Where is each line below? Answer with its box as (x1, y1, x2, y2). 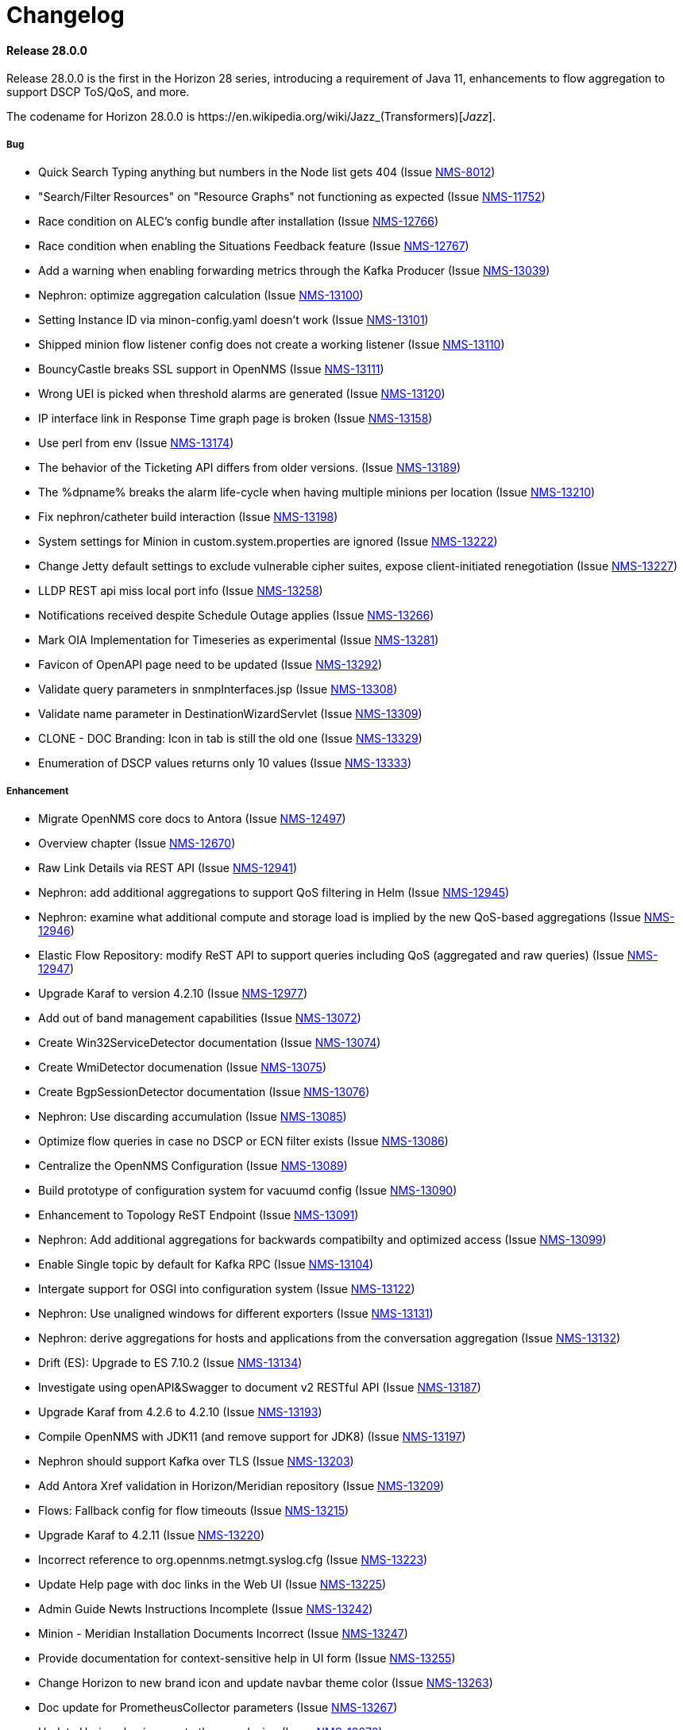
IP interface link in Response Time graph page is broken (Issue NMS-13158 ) (38, 411, 433, 426)
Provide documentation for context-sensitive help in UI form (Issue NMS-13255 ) (38, 1651, 456, 1665)
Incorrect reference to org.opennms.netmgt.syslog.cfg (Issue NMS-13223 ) (38, 1552, 428, 1566)
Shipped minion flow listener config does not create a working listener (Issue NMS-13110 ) (38, 338, 505, 352)
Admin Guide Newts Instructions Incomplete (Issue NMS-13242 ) (38, 1601, 373, 1616)
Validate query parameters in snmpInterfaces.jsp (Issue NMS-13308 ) (38, 682, 398, 697)
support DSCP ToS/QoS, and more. (6, 85, 190, 99)
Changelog (6, 2, 125, 29)
